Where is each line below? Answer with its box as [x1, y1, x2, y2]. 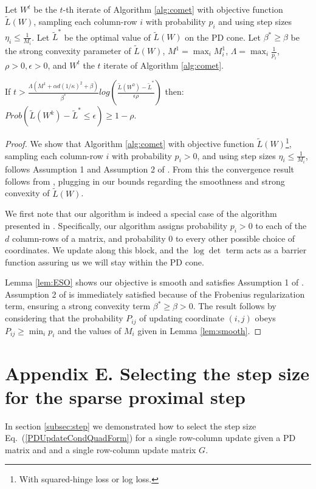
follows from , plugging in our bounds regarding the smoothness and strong [5, 174, 285, 187]
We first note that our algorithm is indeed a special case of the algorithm [5, 207, 277, 220]
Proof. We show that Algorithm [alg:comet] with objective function [5, 137, 254, 150]
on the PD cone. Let [185, 30, 261, 43]
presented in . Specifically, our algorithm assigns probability [5, 219, 228, 231]
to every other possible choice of [175, 231, 295, 244]
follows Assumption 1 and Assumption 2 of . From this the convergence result [5, 163, 295, 176]
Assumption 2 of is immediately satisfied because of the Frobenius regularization [5, 287, 305, 300]
